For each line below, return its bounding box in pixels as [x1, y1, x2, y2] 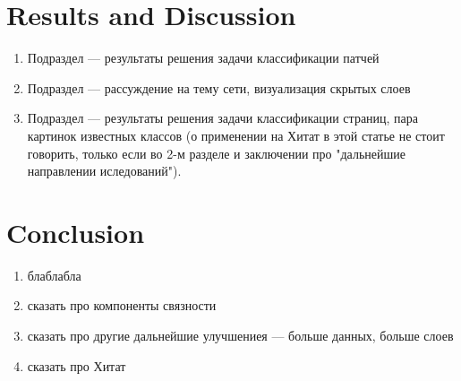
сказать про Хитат [27, 356, 126, 375]
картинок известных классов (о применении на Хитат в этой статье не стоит [27, 126, 445, 144]
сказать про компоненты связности [27, 296, 217, 315]
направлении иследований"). [27, 161, 182, 180]
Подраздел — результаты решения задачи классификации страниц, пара [27, 108, 419, 127]
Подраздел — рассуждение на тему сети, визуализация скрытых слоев [27, 78, 411, 97]
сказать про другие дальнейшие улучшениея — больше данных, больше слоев [27, 326, 454, 344]
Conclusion [6, 213, 145, 250]
